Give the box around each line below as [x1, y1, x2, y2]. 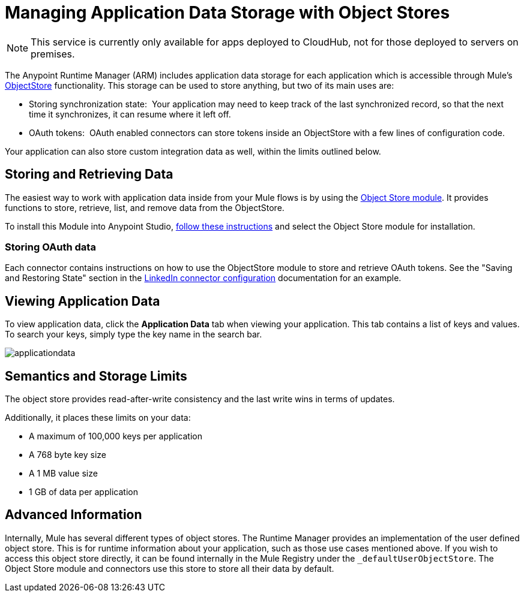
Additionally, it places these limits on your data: [5, 412, 191, 423]
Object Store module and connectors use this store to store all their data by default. [5, 563, 334, 574]
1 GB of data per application [29, 487, 138, 497]
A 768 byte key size [29, 450, 107, 460]
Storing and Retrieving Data [5, 167, 173, 182]
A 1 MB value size [29, 468, 98, 479]
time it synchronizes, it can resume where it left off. [29, 108, 231, 119]
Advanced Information [5, 507, 142, 523]
